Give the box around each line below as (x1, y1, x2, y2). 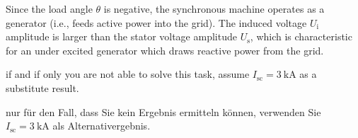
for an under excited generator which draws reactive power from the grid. (6, 42, 324, 57)
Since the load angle (6, 1, 93, 16)
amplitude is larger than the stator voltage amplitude (6, 29, 237, 44)
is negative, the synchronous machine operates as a (103, 1, 325, 16)
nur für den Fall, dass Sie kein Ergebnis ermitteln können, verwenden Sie (6, 104, 321, 119)
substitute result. (6, 80, 79, 95)
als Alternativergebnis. (52, 118, 151, 133)
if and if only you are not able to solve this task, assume (6, 67, 250, 81)
